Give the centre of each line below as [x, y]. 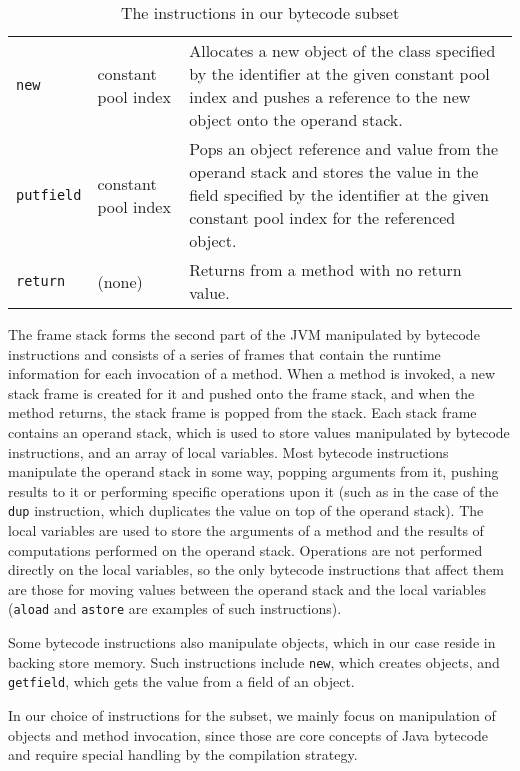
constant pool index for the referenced [322, 217]
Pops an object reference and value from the [344, 148]
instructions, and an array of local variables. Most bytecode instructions [228, 451]
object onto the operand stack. [296, 119]
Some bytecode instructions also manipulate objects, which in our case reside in [252, 642]
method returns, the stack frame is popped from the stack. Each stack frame [242, 412]
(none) [120, 281]
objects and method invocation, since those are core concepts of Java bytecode [248, 734]
